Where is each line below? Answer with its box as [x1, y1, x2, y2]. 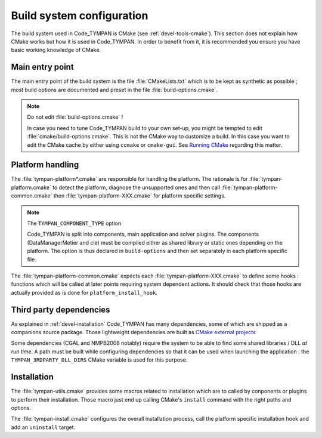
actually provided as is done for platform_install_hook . [11, 289, 158, 296]
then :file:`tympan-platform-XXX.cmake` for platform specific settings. [53, 192, 226, 199]
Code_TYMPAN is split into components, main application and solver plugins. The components [27, 230, 259, 238]
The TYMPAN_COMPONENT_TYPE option [27, 220, 122, 227]
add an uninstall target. [11, 424, 76, 431]
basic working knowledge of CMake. [11, 47, 101, 54]
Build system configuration [11, 9, 148, 22]
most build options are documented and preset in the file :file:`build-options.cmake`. [11, 86, 218, 93]
